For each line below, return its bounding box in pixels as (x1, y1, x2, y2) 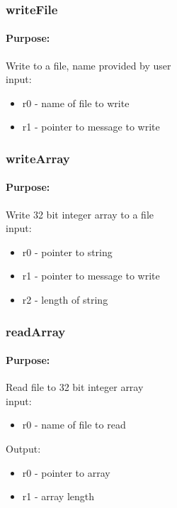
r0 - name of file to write (22, 95, 130, 110)
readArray (6, 322, 66, 340)
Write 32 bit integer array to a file (6, 206, 154, 221)
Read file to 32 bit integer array (6, 380, 144, 394)
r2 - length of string (22, 292, 108, 307)
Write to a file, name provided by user (6, 57, 171, 72)
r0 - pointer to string (22, 244, 113, 259)
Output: (6, 441, 41, 456)
